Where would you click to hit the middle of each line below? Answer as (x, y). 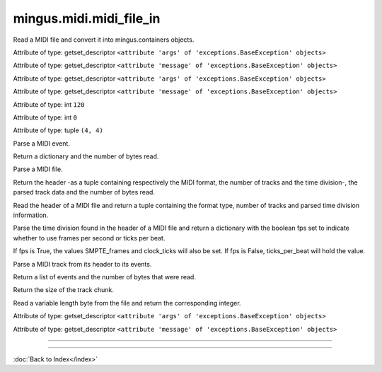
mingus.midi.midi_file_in (87, 18)
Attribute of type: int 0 (45, 117)
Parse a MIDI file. (38, 169)
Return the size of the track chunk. (64, 290)
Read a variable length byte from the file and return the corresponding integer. (127, 303)
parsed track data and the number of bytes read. (84, 192)
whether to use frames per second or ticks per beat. (89, 238)
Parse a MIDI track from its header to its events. (82, 264)
